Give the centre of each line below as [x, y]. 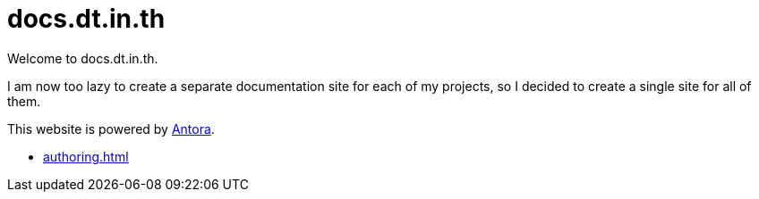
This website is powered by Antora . [111, 129]
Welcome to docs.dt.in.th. [83, 58]
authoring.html [86, 156]
